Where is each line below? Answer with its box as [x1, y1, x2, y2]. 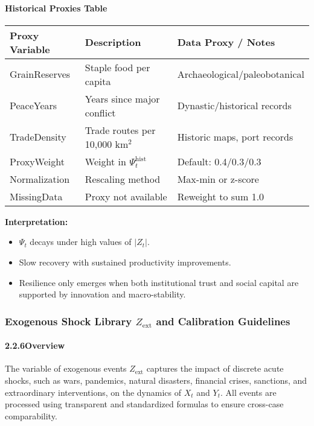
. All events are [220, 386, 277, 398]
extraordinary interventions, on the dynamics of [5, 386, 182, 398]
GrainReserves [10, 67, 71, 81]
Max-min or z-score [177, 171, 259, 186]
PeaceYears [10, 98, 57, 113]
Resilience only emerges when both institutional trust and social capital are [19, 276, 299, 288]
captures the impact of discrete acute [146, 362, 284, 375]
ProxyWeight [10, 154, 65, 168]
